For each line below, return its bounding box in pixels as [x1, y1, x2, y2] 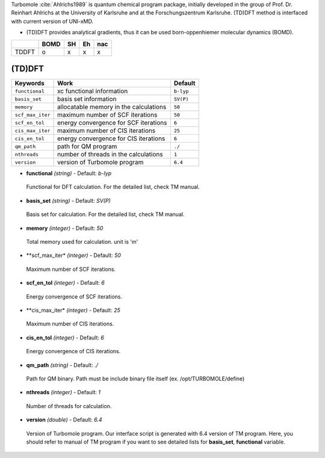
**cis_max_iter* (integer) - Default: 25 [26, 306, 120, 314]
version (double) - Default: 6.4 [26, 416, 102, 424]
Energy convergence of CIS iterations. [26, 348, 121, 355]
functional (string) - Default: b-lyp [26, 170, 111, 177]
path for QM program [57, 142, 117, 150]
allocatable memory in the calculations [57, 103, 167, 111]
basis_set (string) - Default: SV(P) [26, 197, 111, 204]
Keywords [14, 79, 45, 87]
